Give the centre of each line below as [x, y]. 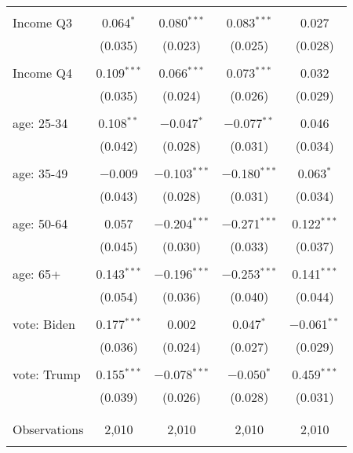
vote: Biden [44, 324]
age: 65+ [37, 274]
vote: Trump [47, 374]
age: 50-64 [40, 223]
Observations [48, 429]
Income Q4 [42, 73]
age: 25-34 [40, 123]
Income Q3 [42, 22]
